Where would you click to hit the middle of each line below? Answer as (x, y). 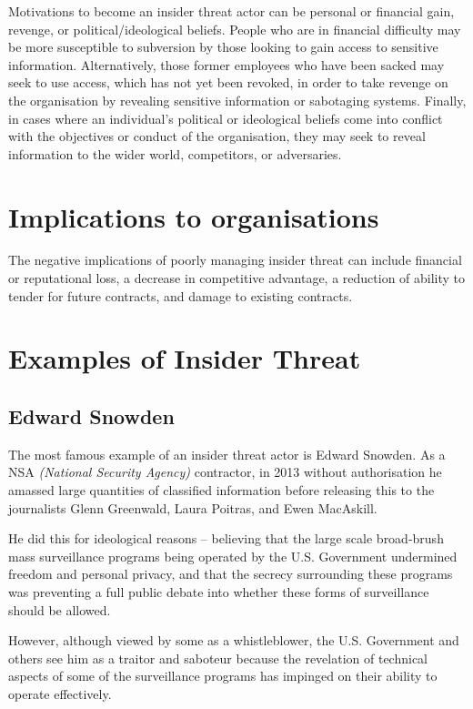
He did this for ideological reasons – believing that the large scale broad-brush (226, 538)
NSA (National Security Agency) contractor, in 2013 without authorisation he (225, 472)
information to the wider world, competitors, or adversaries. (175, 153)
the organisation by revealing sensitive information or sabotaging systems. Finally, (237, 100)
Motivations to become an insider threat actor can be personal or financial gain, (231, 11)
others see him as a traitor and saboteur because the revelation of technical (218, 658)
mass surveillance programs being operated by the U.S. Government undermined (233, 556)
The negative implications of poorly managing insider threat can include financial (235, 260)
